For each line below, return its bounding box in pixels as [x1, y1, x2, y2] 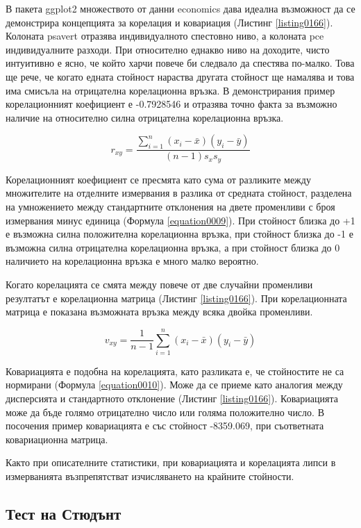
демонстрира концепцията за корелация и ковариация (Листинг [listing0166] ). [6, 15, 333, 29]
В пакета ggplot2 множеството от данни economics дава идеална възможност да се [6, 1, 355, 15]
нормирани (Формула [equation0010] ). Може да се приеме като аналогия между [6, 377, 343, 392]
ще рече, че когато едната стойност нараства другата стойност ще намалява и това [6, 69, 355, 83]
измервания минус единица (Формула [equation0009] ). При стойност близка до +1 [6, 213, 355, 227]
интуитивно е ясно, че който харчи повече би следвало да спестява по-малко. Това [6, 56, 355, 70]
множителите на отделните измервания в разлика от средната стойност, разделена [6, 185, 352, 200]
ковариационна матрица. [6, 431, 108, 446]
